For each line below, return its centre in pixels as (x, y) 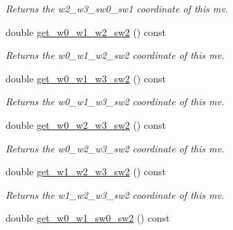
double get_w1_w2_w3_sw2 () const (86, 171)
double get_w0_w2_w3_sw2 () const (86, 124)
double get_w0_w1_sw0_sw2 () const (88, 218)
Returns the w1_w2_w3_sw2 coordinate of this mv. (115, 194)
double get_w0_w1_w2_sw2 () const (86, 32)
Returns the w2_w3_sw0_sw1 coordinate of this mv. (117, 8)
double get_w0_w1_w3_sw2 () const (86, 78)
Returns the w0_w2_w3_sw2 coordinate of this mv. (115, 148)
